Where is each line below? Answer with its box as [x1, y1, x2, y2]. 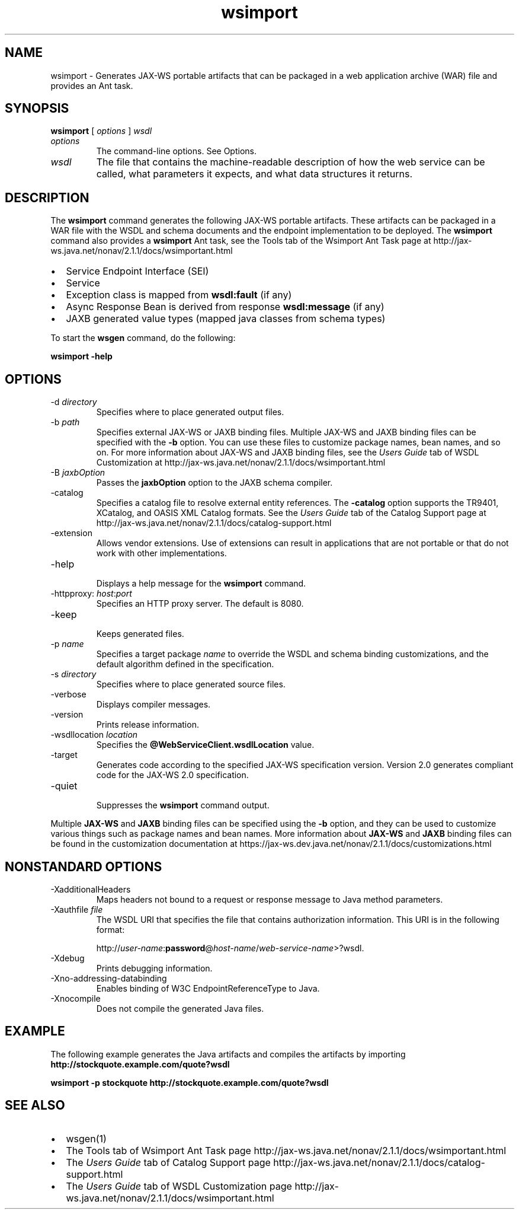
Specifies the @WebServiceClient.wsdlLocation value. [96, 740, 315, 750]
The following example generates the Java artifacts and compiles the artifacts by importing [50, 1049, 406, 1059]
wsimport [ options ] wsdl [50, 126, 152, 136]
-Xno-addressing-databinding [50, 973, 167, 983]
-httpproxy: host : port [50, 588, 132, 599]
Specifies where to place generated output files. [96, 407, 284, 418]
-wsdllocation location [50, 729, 138, 740]
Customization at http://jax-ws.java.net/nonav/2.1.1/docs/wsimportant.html [96, 457, 386, 468]
